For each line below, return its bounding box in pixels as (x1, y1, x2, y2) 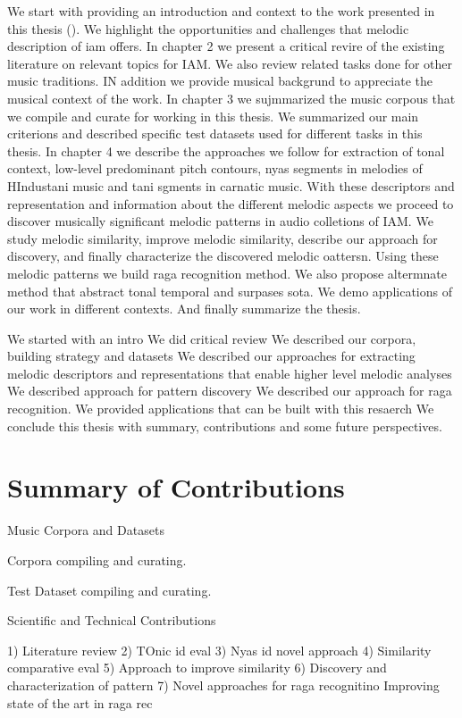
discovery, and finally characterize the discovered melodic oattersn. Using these (7, 246, 439, 265)
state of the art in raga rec (7, 693, 153, 712)
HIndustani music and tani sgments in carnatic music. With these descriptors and (7, 176, 455, 195)
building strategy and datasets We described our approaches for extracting (7, 346, 416, 365)
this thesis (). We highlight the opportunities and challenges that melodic (7, 19, 409, 38)
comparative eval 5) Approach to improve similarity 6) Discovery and (7, 658, 387, 677)
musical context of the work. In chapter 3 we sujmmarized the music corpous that (7, 88, 456, 107)
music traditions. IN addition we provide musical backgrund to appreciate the (7, 71, 433, 90)
